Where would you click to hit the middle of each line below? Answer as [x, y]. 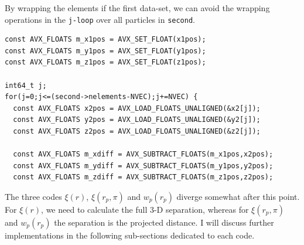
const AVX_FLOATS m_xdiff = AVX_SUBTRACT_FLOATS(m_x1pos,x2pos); [143, 154]
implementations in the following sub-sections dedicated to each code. [130, 235]
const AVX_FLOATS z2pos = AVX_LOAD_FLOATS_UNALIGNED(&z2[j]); [137, 131]
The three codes [33, 196]
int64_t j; [26, 85]
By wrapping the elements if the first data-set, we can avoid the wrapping [137, 8]
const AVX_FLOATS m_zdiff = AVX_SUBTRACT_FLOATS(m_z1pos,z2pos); [143, 177]
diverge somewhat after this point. [238, 196]
